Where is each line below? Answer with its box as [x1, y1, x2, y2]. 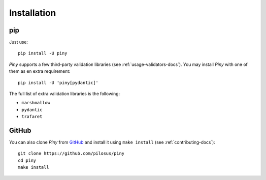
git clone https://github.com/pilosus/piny [18, 150, 125, 156]
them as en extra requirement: [9, 68, 71, 74]
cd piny [18, 157, 36, 163]
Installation [9, 7, 56, 18]
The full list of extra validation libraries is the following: [9, 91, 120, 97]
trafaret [21, 114, 43, 120]
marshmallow [21, 100, 50, 106]
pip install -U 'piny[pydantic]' [18, 80, 99, 86]
